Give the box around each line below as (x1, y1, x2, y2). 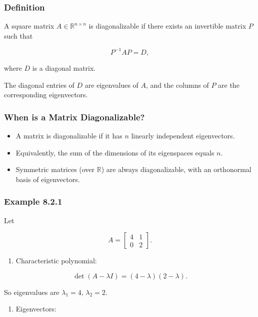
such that (4, 30, 33, 41)
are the (218, 79, 239, 90)
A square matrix (4, 21, 54, 31)
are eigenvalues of (84, 79, 138, 90)
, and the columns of (146, 79, 209, 90)
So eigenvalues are (4, 286, 59, 297)
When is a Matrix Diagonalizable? (4, 110, 145, 123)
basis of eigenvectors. (15, 174, 80, 184)
